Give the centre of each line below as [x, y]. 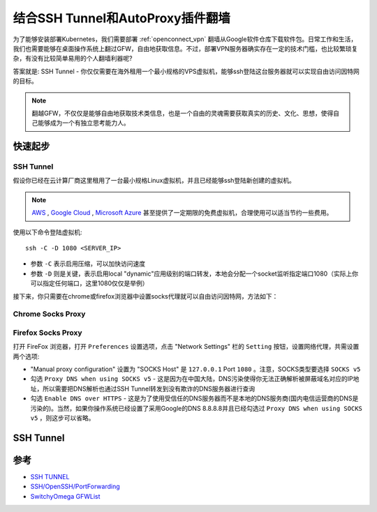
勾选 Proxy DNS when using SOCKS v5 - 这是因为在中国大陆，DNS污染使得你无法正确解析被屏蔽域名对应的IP [192, 379]
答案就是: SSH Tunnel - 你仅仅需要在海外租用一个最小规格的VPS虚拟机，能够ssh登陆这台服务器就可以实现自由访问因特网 [186, 71]
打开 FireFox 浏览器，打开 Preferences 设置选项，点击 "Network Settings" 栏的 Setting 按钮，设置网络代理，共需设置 [186, 347]
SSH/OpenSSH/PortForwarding [75, 487]
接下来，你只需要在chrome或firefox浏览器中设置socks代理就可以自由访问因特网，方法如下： [146, 296]
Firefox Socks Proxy [48, 333]
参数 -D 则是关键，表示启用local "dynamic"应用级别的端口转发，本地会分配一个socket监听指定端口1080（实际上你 [194, 273]
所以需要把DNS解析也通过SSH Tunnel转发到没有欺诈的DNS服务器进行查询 [148, 389]
